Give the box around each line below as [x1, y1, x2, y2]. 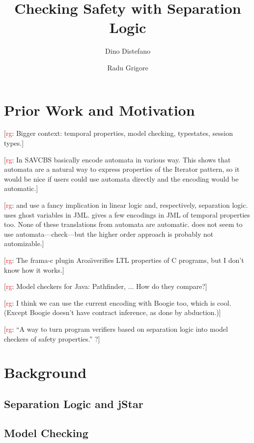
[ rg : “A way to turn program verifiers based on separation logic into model [4, 323, 228, 334]
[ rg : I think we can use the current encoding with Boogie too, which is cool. [4, 297, 231, 308]
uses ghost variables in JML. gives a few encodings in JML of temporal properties [4, 209, 250, 220]
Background [4, 362, 87, 382]
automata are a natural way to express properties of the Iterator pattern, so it [4, 164, 240, 174]
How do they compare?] [136, 281, 207, 291]
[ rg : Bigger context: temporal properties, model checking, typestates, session [4, 128, 233, 138]
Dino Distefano [105, 46, 150, 56]
